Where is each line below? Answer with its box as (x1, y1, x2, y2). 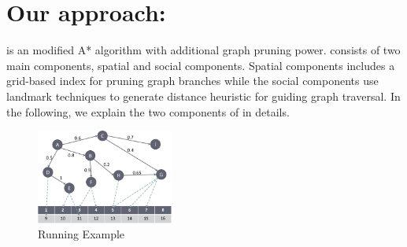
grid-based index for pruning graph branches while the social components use (6, 72, 379, 89)
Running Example (38, 226, 125, 242)
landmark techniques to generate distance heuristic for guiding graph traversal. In (6, 87, 401, 104)
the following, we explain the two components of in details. (6, 103, 290, 120)
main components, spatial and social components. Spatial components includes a (6, 57, 395, 73)
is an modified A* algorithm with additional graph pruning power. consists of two (6, 42, 401, 58)
